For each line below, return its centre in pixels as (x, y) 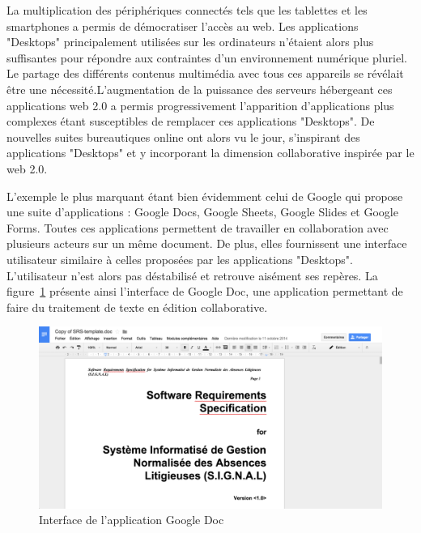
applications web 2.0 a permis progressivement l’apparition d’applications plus (200, 105)
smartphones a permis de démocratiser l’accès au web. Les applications (183, 26)
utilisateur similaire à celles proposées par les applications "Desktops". (180, 259)
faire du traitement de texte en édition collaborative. (137, 307)
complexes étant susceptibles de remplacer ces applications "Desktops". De (191, 121)
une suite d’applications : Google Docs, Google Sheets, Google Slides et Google (202, 212)
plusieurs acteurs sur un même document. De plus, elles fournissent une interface (207, 243)
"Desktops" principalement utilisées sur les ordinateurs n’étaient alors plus (190, 42)
